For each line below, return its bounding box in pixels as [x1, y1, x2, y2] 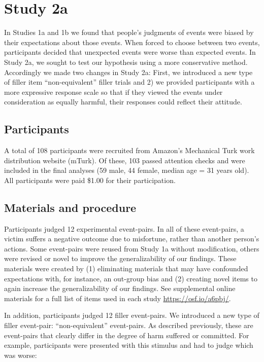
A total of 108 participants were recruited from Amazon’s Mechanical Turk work [4, 145, 255, 156]
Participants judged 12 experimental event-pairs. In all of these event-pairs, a [4, 223, 244, 234]
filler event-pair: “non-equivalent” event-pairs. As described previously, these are [4, 320, 253, 330]
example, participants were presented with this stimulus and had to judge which [4, 340, 253, 350]
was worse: [4, 349, 37, 360]
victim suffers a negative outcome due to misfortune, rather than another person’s [4, 233, 259, 244]
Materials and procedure [4, 199, 137, 215]
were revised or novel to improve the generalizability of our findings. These [4, 253, 237, 264]
